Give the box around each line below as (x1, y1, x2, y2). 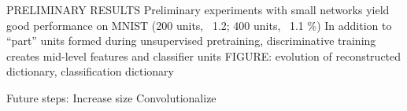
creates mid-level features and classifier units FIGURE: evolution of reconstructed (6, 47, 401, 64)
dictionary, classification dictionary (6, 63, 174, 80)
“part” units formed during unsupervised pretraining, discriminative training (6, 32, 376, 49)
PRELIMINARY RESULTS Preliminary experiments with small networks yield (6, 2, 390, 17)
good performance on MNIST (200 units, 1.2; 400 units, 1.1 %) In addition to (6, 17, 392, 33)
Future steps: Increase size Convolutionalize (6, 89, 216, 105)
